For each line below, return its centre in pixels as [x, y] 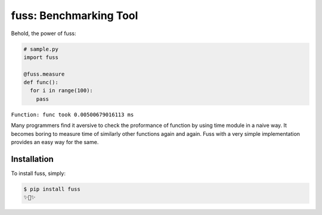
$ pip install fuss [52, 189]
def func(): [41, 82]
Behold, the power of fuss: [44, 33]
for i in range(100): [62, 91]
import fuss [41, 57]
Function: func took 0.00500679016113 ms [72, 114]
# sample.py [41, 49]
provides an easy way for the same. [55, 142]
